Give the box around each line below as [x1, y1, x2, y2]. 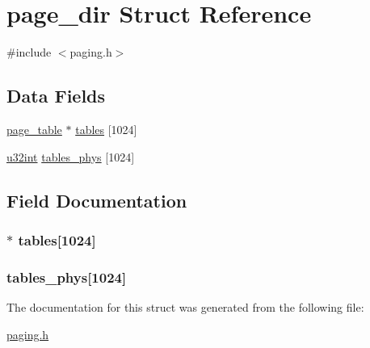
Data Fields [6, 83, 106, 108]
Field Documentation [6, 187, 187, 212]
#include [6, 44, 52, 61]
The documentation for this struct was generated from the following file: [6, 298, 364, 315]
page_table [6, 120, 62, 137]
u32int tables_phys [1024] [6, 148, 135, 165]
